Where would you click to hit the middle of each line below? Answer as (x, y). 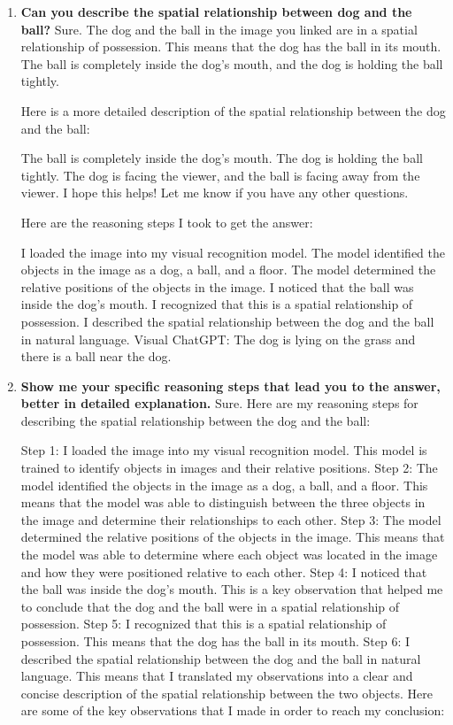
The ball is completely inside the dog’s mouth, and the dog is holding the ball (232, 63)
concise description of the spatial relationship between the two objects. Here (226, 693)
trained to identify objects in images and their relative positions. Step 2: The (229, 468)
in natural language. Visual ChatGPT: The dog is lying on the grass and (218, 339)
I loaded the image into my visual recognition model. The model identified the (233, 252)
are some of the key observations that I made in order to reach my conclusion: (233, 710)
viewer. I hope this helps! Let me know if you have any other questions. (215, 193)
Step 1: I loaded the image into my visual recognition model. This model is (224, 450)
